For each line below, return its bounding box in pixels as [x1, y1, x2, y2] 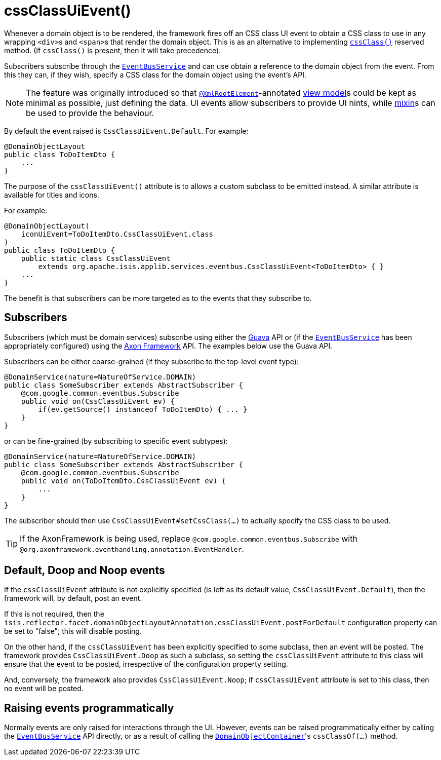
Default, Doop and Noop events [4, 564, 165, 577]
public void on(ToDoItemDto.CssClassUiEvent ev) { [21, 476, 226, 485]
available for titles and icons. [4, 190, 99, 199]
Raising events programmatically [4, 701, 174, 714]
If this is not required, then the [4, 610, 104, 619]
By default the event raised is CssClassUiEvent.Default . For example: [4, 126, 249, 135]
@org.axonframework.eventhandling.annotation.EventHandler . [20, 543, 244, 554]
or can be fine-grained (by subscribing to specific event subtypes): [4, 436, 228, 445]
